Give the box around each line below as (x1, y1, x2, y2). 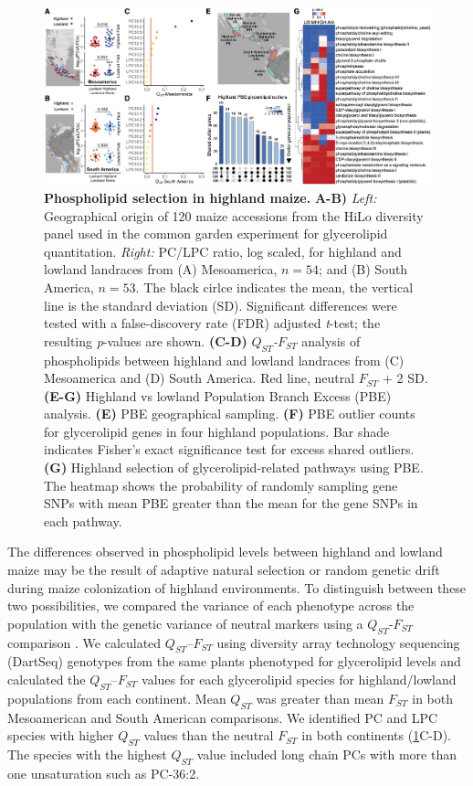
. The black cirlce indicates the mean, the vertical (135, 277, 414, 296)
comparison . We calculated (7, 632, 162, 652)
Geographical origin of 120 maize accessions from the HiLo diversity (44, 206, 424, 225)
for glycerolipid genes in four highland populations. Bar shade (44, 421, 390, 441)
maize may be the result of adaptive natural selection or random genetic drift (7, 560, 440, 579)
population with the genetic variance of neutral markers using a (7, 613, 363, 632)
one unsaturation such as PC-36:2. (7, 763, 200, 782)
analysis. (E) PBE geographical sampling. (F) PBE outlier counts (44, 404, 415, 423)
